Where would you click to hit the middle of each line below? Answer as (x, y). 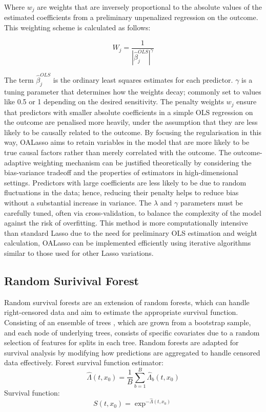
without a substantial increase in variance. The (78, 202)
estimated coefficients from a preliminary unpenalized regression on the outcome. (131, 17)
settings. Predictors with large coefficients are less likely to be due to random (125, 182)
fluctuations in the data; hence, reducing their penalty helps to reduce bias (121, 192)
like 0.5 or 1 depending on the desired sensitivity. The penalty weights (114, 101)
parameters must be (211, 202)
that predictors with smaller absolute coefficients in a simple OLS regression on (129, 112)
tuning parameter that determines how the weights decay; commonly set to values (133, 91)
